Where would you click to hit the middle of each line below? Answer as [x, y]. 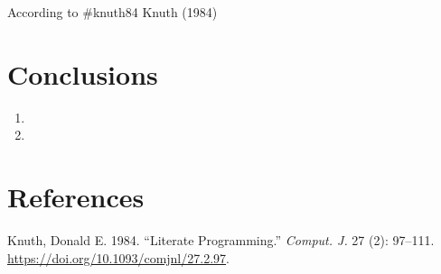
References [76, 197]
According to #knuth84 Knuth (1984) [113, 12]
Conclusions [83, 73]
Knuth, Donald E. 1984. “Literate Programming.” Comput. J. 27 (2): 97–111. [221, 240]
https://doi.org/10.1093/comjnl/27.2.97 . [118, 257]
